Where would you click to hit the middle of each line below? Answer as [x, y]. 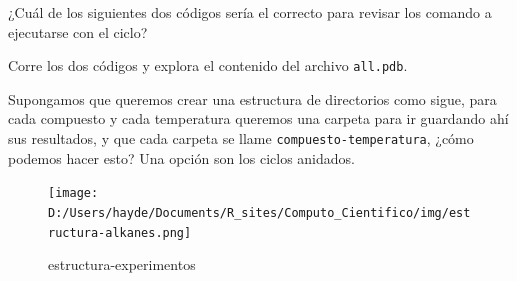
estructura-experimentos [122, 264]
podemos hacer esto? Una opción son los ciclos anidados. [181, 157]
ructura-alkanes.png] [120, 232]
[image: [73, 193]
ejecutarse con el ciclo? [78, 31]
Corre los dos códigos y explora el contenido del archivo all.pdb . [208, 65]
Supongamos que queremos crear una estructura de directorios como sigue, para [252, 98]
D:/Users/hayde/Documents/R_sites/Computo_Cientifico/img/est [259, 212]
